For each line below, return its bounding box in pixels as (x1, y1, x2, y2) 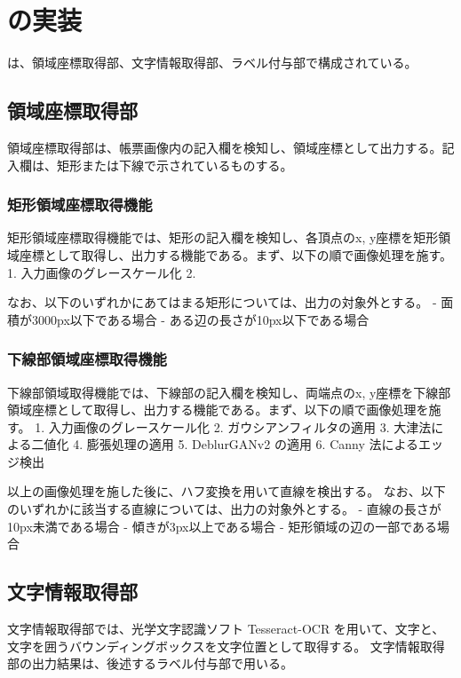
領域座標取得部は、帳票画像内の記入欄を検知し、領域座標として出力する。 (7, 138, 442, 156)
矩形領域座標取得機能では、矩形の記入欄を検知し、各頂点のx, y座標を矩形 (7, 228, 439, 247)
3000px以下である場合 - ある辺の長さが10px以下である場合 (31, 310, 370, 328)
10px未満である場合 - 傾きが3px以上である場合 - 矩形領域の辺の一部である (7, 516, 438, 535)
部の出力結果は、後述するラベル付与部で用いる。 (7, 654, 293, 673)
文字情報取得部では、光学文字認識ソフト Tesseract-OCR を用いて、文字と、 (7, 619, 445, 638)
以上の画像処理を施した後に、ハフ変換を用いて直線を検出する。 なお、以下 (7, 482, 446, 501)
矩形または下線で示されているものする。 (56, 155, 293, 174)
